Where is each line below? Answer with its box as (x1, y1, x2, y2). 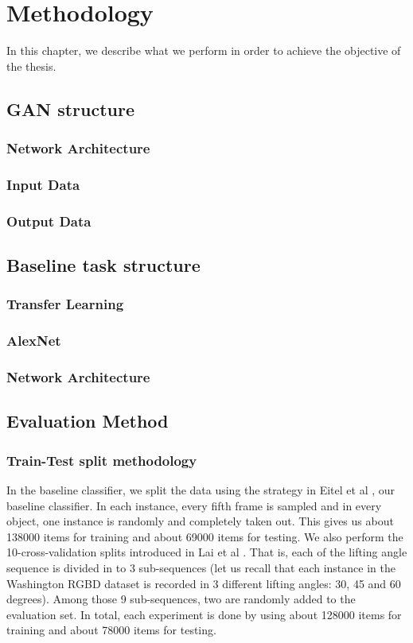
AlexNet (6, 331, 61, 351)
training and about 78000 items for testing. (6, 622, 216, 638)
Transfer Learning (6, 294, 124, 314)
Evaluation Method (6, 409, 169, 433)
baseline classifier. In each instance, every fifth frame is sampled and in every (6, 497, 382, 513)
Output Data (6, 211, 92, 230)
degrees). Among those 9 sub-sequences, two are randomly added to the (6, 591, 356, 607)
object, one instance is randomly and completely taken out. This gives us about (6, 513, 394, 529)
